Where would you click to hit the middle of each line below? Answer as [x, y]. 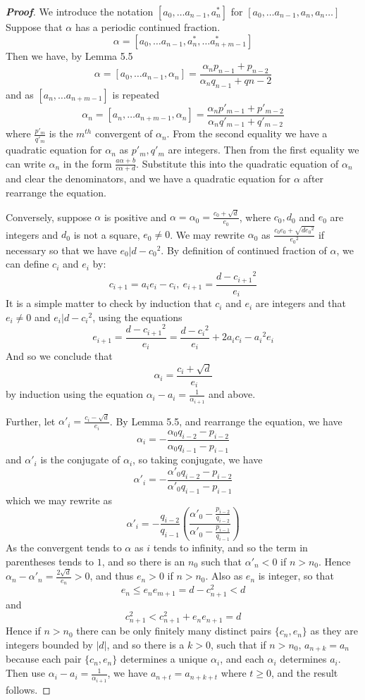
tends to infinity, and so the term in [230, 548]
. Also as [224, 576]
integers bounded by [49, 645]
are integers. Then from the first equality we [264, 150]
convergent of [124, 133]
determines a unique [164, 659]
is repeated [136, 94]
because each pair [44, 659]
